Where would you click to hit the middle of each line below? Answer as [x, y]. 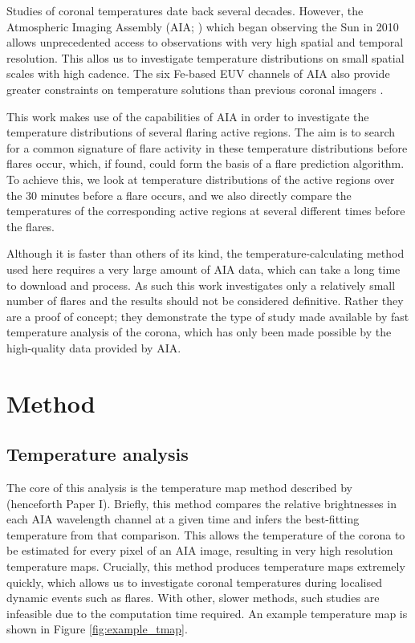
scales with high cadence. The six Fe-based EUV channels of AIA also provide [198, 73]
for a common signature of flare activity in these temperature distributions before [207, 147]
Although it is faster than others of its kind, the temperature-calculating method [205, 253]
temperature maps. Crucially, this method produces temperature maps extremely [206, 566]
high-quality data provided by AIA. [94, 347]
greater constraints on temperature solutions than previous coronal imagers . [195, 89]
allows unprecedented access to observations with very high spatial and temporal [205, 42]
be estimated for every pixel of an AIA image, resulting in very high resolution [200, 550]
